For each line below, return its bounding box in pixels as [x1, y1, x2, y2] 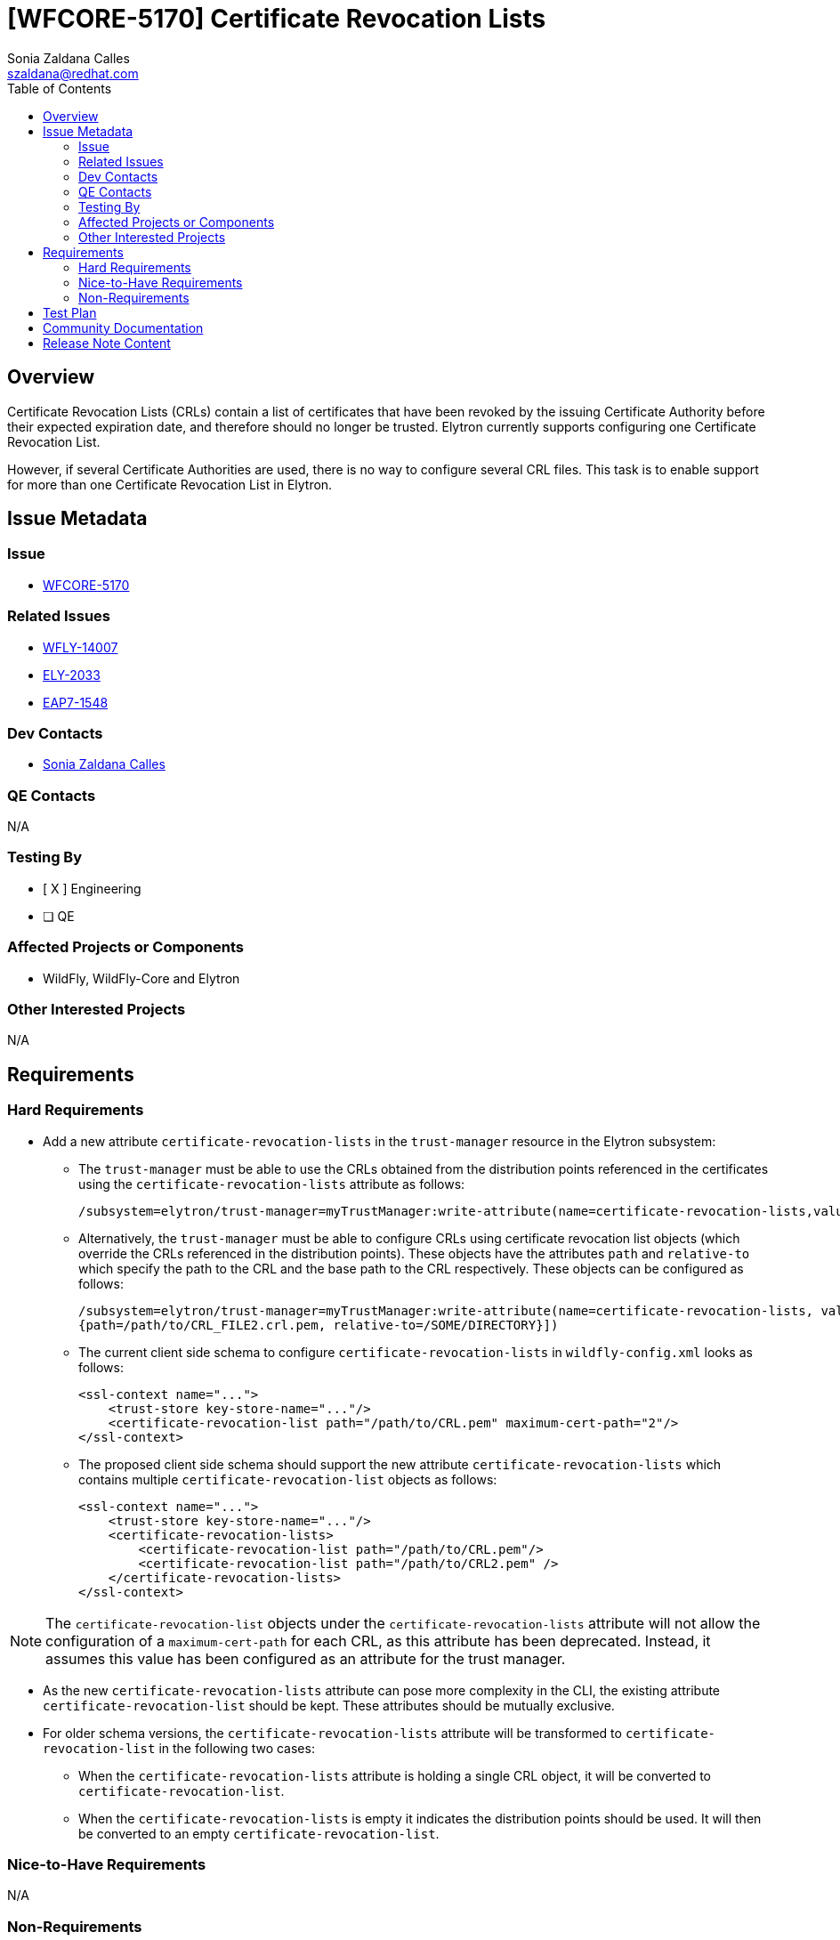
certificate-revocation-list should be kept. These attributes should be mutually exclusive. [43, 1697, 615, 1713]
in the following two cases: [158, 1740, 315, 1756]
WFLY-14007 [43, 639, 118, 655]
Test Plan [43, 304, 97, 320]
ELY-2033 [43, 667, 101, 683]
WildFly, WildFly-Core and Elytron [43, 970, 240, 986]
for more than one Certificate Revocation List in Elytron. [7, 476, 333, 492]
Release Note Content [43, 335, 171, 351]
